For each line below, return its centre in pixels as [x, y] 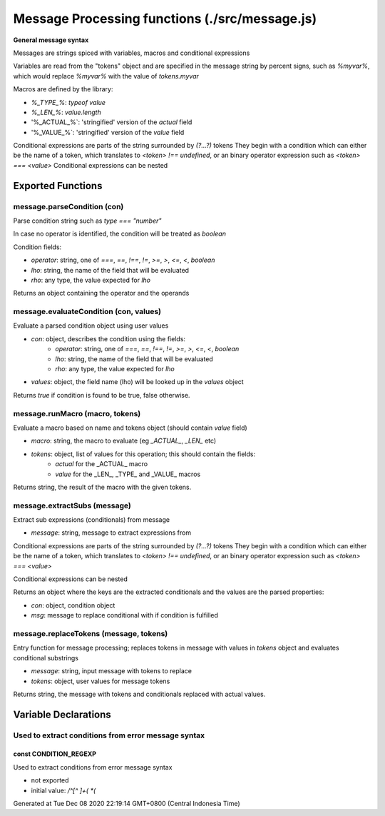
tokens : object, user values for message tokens [101, 681]
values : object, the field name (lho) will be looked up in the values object [137, 382]
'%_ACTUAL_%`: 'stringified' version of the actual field [112, 122]
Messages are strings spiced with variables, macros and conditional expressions [132, 53]
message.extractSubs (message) [72, 505]
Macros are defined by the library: [63, 89]
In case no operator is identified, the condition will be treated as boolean [119, 234]
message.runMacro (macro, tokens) [77, 413]
